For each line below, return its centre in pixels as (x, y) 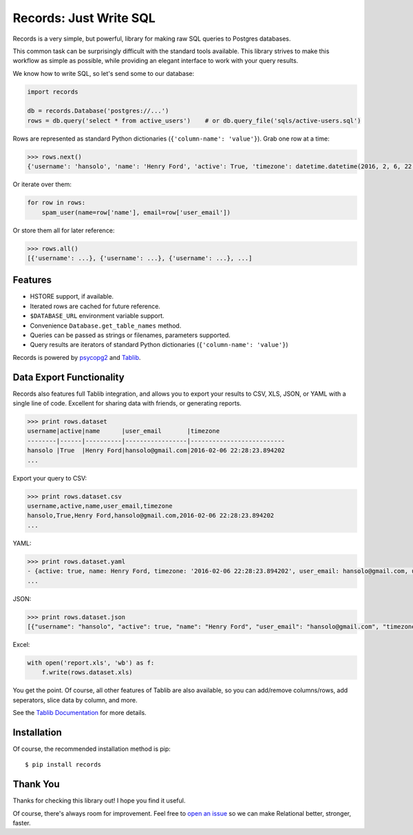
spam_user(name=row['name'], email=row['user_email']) (136, 212)
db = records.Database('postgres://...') (98, 111)
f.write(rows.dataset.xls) (87, 673)
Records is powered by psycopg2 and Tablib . (77, 357)
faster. (22, 823)
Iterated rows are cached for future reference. (95, 306)
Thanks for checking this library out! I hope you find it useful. (99, 801)
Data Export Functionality (68, 377)
